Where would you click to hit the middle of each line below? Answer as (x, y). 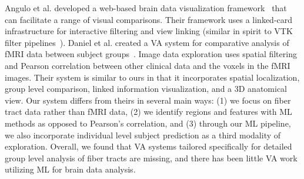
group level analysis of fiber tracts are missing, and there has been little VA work (151, 158)
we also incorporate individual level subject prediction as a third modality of (143, 135)
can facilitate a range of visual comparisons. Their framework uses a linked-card (149, 19)
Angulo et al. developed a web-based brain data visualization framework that (146, 8)
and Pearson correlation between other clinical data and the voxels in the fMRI (148, 65)
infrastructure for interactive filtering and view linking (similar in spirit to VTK (149, 31)
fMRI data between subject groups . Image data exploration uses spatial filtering (151, 54)
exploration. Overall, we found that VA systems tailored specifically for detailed (148, 146)
